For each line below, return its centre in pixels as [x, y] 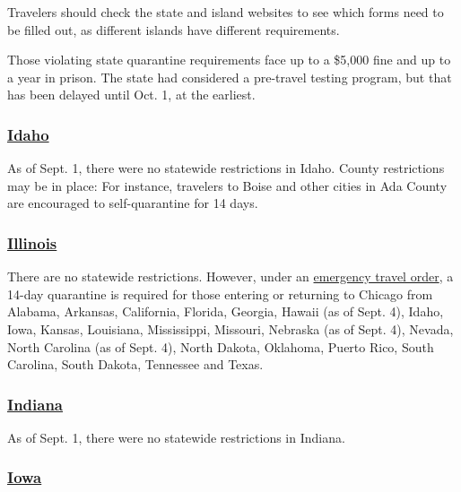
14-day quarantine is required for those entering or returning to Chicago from [220, 293]
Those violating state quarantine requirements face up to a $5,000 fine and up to [229, 60]
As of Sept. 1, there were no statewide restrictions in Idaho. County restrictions [226, 168]
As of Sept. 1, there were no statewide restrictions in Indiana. [176, 437]
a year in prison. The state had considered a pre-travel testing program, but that [230, 77]
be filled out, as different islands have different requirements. [174, 29]
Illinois [32, 242]
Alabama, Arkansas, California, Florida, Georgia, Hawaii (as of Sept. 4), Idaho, [226, 311]
